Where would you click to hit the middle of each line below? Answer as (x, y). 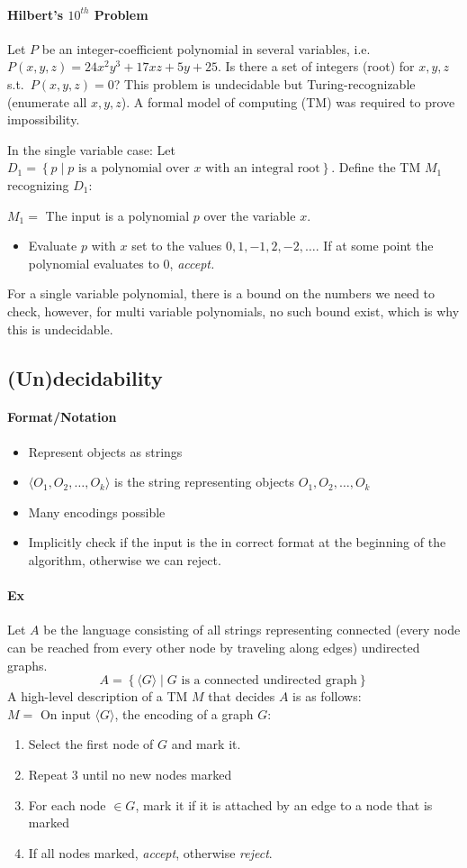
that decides (242, 696)
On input (65, 713)
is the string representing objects (205, 482)
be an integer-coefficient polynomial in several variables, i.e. (206, 48)
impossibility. (44, 119)
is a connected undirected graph (269, 681)
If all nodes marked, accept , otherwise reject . (150, 852)
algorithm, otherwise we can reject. (125, 560)
